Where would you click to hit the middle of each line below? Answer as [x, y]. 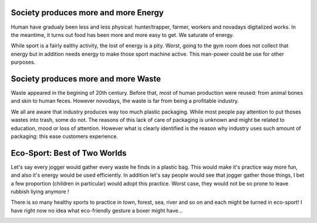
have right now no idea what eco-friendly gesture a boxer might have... [97, 210]
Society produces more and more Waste [86, 79]
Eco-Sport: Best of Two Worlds [69, 153]
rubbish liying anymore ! [40, 192]
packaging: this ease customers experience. [65, 136]
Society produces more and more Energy [87, 13]
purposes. [23, 62]
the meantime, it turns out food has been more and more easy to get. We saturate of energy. [122, 35]
